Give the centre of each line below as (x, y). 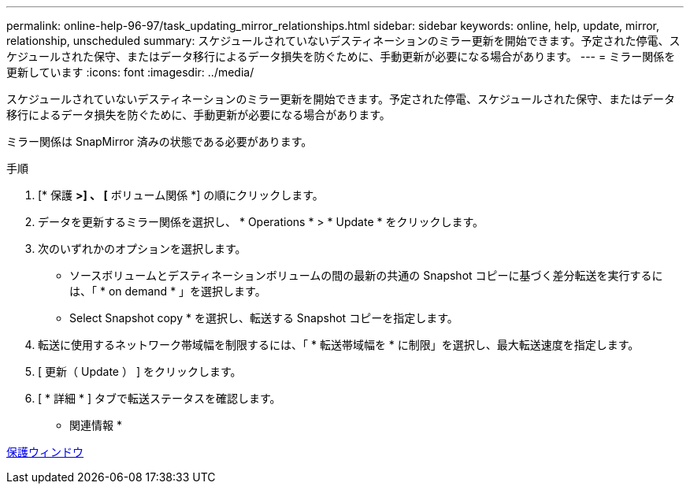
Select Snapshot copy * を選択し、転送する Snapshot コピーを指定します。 (264, 318)
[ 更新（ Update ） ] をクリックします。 (140, 371)
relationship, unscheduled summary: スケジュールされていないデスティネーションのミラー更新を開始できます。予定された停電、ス (343, 41)
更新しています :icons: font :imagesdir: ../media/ (130, 72)
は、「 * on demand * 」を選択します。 (168, 291)
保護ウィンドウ (45, 452)
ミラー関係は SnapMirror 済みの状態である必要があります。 (160, 141)
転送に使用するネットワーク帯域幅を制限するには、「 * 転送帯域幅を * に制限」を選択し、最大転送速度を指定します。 (339, 345)
